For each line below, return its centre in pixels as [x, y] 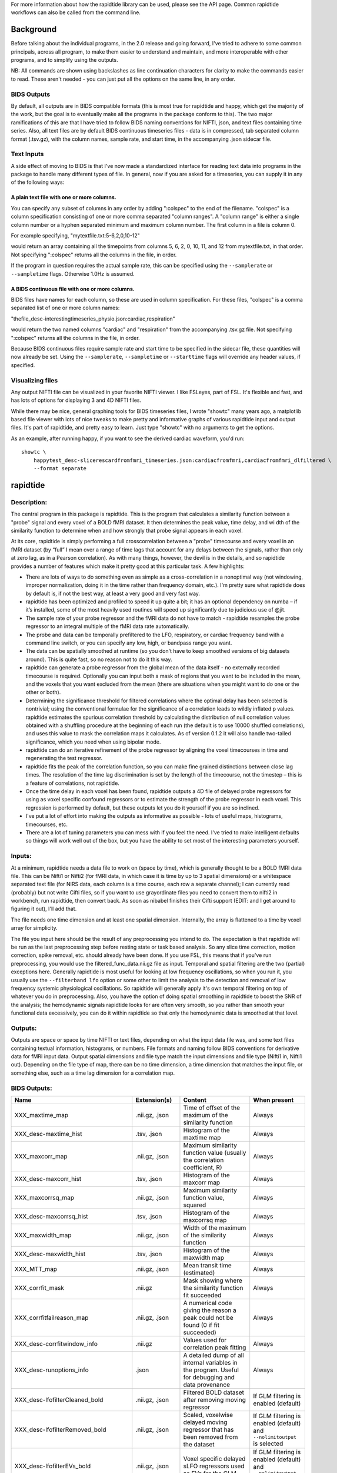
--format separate [60, 468]
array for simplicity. [34, 928]
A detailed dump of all [213, 1355]
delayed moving [205, 1422]
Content [195, 1100]
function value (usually [215, 1153]
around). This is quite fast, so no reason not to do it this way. [99, 659]
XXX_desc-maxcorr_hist [48, 1179]
